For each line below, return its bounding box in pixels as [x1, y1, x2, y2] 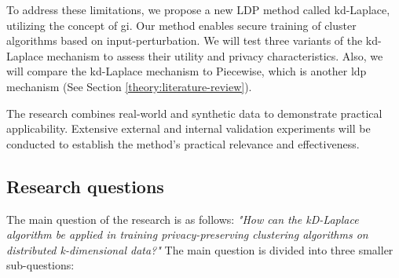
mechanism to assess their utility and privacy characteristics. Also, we [46, 47, 383, 64]
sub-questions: [6, 257, 75, 273]
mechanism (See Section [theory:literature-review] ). [6, 78, 252, 94]
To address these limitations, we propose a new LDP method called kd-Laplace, [6, 2, 390, 17]
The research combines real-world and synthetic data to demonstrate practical [6, 104, 383, 121]
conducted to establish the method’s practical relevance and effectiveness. [6, 135, 360, 152]
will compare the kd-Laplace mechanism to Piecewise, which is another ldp [6, 63, 367, 79]
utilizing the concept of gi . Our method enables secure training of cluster [6, 16, 357, 33]
